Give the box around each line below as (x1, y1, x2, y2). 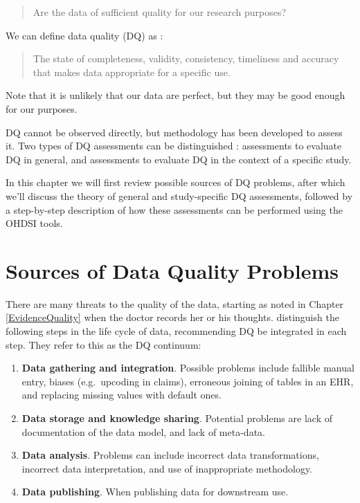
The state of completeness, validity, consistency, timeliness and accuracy (33, 51, 339, 66)
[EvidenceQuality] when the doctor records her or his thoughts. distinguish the (6, 310, 339, 324)
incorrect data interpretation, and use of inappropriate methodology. (21, 461, 313, 475)
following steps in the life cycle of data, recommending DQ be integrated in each (6, 324, 347, 338)
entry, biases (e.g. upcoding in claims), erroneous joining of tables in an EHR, (21, 374, 354, 388)
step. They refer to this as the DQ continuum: (6, 337, 201, 351)
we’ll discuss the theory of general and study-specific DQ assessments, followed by (6, 188, 353, 203)
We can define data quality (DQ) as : (6, 28, 163, 42)
